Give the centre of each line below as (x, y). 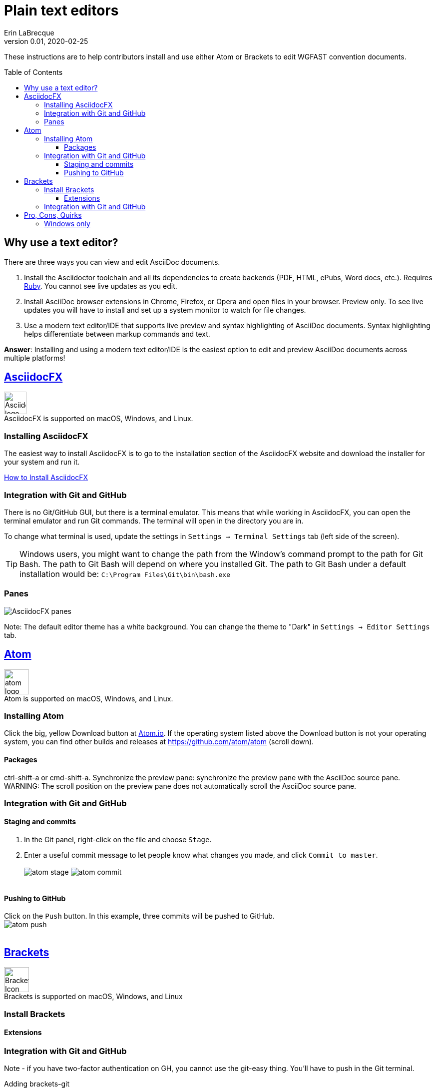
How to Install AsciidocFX (46, 478)
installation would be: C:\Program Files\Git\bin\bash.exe (125, 574)
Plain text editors (61, 10)
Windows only (67, 223)
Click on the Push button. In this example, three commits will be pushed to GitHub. (139, 916)
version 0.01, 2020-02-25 (46, 41)
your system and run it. (42, 462)
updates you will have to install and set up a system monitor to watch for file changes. (165, 310)
